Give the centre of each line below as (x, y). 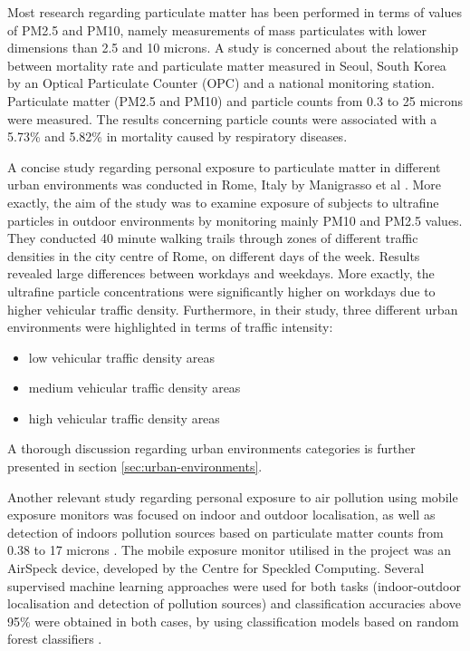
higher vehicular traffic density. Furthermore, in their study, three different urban (233, 309)
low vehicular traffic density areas (121, 357)
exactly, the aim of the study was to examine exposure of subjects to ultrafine (223, 202)
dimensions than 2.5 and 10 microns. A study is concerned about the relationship (233, 48)
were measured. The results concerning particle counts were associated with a (222, 118)
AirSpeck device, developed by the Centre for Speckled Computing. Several (216, 568)
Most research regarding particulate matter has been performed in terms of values (235, 12)
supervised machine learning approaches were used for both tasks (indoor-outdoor (234, 585)
